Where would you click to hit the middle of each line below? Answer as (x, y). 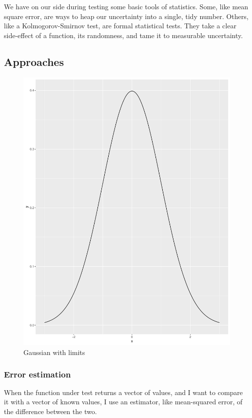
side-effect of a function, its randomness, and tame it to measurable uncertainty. (124, 35)
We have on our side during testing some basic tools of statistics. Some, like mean (126, 6)
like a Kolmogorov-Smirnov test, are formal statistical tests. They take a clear (120, 26)
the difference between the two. (50, 411)
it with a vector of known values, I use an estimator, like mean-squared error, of (123, 402)
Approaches (34, 61)
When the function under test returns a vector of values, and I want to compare (124, 392)
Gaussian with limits (54, 352)
